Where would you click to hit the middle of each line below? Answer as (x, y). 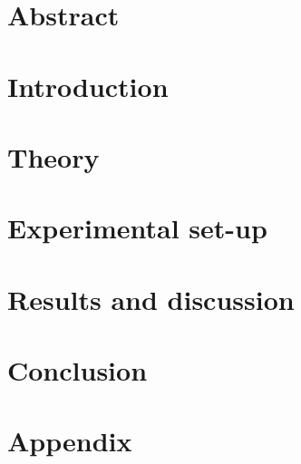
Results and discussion (151, 299)
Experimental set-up (137, 228)
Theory (53, 156)
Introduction (88, 86)
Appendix (70, 441)
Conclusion (78, 370)
